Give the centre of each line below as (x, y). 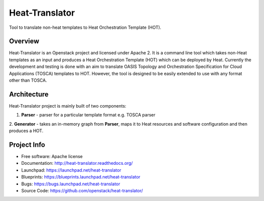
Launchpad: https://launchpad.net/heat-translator (71, 170)
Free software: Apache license (52, 156)
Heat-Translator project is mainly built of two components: (68, 106)
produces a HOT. (26, 131)
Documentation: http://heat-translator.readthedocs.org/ (77, 163)
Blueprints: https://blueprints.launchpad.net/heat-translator (81, 177)
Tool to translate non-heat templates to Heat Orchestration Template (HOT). (85, 27)
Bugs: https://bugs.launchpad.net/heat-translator (71, 184)
